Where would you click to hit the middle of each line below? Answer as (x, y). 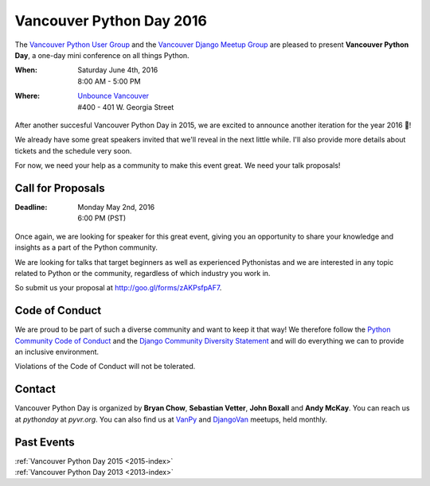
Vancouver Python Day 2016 (111, 21)
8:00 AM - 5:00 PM (109, 81)
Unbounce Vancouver (113, 96)
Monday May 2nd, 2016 (116, 207)
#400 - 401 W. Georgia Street (126, 107)
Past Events (45, 442)
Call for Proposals (60, 188)
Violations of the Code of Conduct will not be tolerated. (105, 367)
